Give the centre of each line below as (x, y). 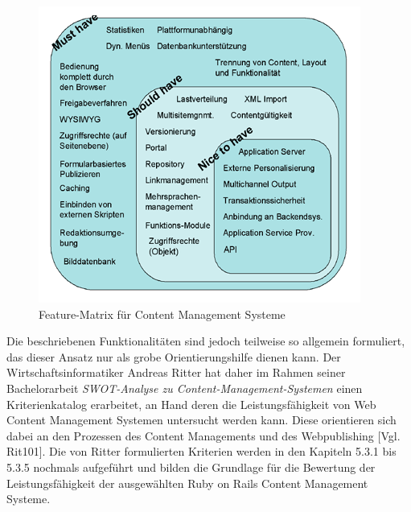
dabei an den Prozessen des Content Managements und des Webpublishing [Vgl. (203, 435)
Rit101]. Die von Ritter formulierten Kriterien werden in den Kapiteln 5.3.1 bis (201, 451)
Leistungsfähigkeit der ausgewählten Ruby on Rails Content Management (187, 483)
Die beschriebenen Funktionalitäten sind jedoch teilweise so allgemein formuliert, (206, 341)
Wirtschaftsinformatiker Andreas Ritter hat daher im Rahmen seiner (176, 372)
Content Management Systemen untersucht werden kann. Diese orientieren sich (201, 420)
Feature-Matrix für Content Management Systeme (162, 314)
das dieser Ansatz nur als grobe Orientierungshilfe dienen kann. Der (174, 356)
